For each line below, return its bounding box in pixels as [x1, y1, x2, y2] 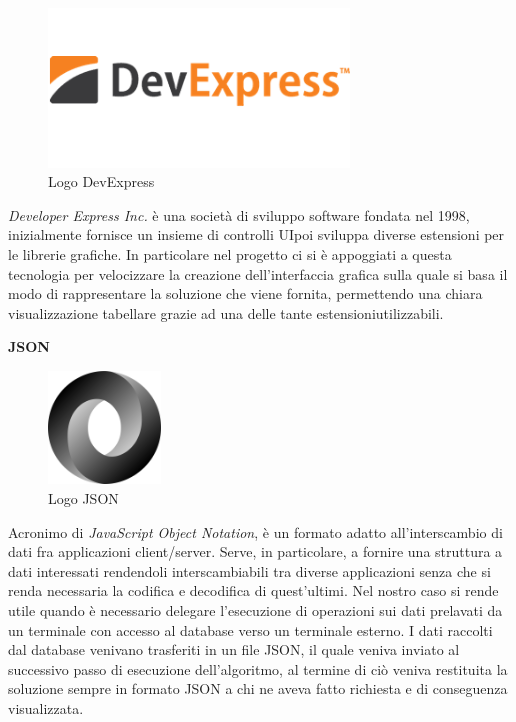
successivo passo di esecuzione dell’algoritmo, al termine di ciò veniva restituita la [8, 658, 508, 679]
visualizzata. [8, 697, 84, 718]
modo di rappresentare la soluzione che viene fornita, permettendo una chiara [8, 283, 483, 304]
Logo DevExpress [48, 171, 155, 192]
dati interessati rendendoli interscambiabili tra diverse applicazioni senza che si [8, 560, 491, 581]
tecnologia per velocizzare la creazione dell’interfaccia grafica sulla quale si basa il [8, 263, 508, 284]
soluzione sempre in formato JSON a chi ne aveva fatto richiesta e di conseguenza [8, 678, 508, 699]
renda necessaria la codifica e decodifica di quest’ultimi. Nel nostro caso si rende [8, 580, 499, 601]
